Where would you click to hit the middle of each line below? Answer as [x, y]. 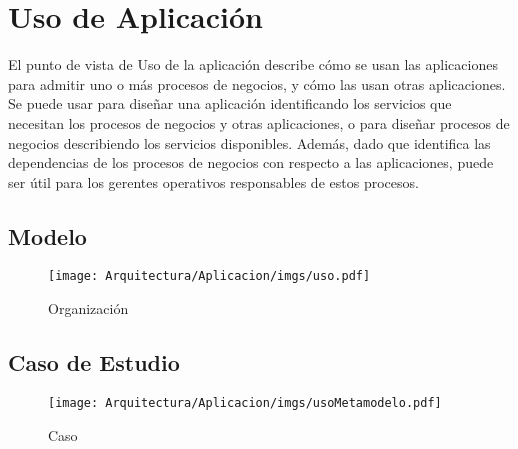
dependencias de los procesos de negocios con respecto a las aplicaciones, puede [251, 162]
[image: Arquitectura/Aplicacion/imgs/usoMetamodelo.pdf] [245, 402]
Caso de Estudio [94, 362]
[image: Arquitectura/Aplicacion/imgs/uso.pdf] [209, 276]
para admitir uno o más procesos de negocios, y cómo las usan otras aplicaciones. [257, 83]
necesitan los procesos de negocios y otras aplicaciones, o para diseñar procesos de [259, 122]
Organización [88, 308]
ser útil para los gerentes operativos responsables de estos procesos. [213, 181]
